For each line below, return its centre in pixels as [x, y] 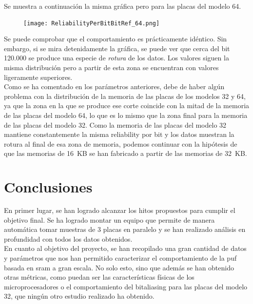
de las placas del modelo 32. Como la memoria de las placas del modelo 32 [115, 124]
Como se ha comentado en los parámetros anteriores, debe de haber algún [114, 86]
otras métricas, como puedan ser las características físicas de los [99, 277]
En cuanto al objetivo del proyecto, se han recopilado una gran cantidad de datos [125, 248]
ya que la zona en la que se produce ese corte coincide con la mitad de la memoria [127, 105]
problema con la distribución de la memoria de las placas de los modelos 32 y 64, [125, 96]
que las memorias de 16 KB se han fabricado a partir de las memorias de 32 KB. [126, 153]
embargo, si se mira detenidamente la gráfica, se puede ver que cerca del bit [117, 48]
